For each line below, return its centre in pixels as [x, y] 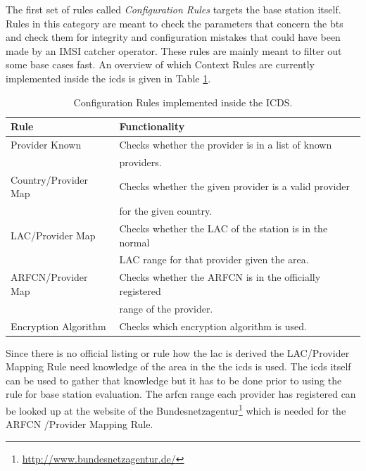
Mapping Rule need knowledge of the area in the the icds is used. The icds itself [178, 366]
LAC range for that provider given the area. [214, 259]
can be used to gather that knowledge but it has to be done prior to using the [174, 380]
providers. [140, 162]
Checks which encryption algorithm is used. [213, 326]
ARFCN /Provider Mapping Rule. [80, 424]
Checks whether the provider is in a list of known [226, 144]
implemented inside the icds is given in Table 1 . [108, 78]
